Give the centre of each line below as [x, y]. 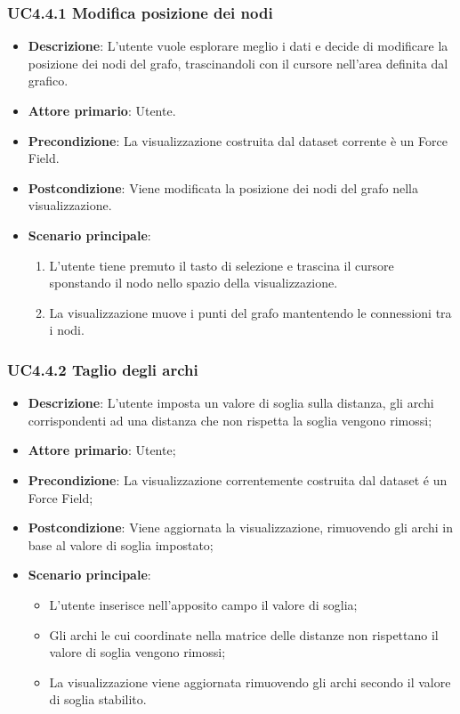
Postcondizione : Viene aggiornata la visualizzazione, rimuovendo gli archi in [240, 527]
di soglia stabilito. [98, 699]
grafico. [48, 81]
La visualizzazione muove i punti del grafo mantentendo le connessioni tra [250, 312]
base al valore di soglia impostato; [121, 544]
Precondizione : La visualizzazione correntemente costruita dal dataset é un [238, 479]
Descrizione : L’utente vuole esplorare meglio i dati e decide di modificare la [238, 46]
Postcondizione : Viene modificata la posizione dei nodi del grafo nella [223, 187]
